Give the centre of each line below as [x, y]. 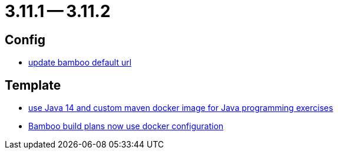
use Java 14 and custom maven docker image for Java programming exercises [181, 108]
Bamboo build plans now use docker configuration [126, 126]
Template [33, 85]
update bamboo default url [80, 63]
